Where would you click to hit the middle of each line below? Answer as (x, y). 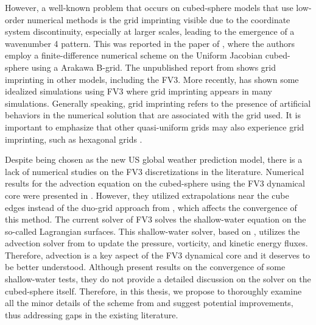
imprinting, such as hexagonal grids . (74, 139)
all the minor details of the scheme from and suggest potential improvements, (149, 303)
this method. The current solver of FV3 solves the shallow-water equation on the (156, 219)
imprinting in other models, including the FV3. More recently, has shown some (152, 79)
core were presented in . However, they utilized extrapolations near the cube (147, 195)
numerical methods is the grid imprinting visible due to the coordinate (159, 19)
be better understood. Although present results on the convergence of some (145, 267)
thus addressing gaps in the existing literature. (92, 314)
